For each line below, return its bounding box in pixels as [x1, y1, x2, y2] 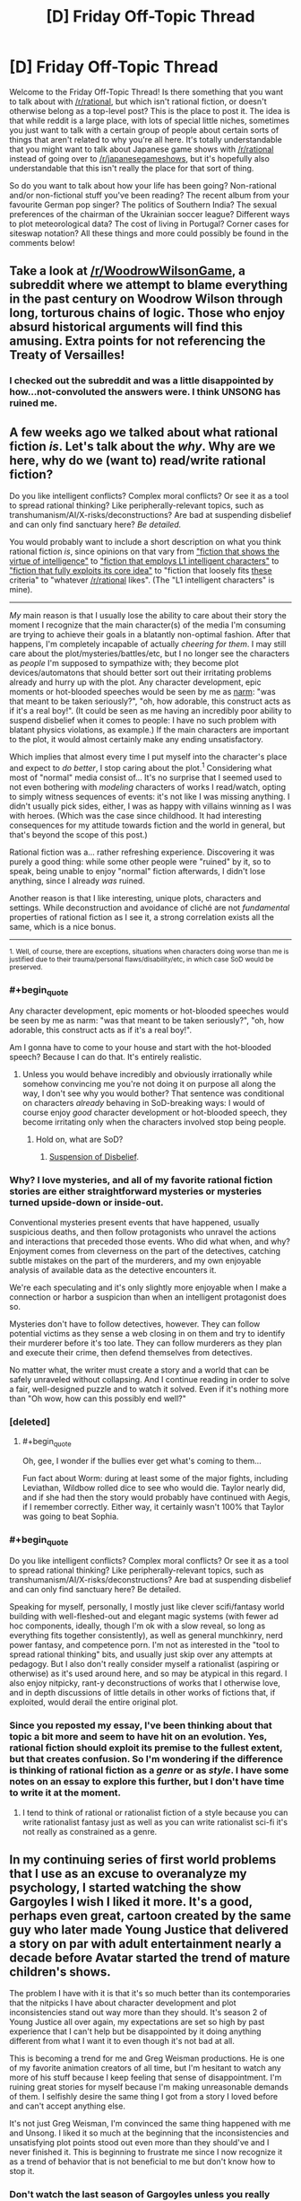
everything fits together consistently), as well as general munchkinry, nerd [9, 1630, 284, 1641]
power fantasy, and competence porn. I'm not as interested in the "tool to [9, 1640, 280, 1651]
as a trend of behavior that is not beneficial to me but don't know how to [9, 2156, 276, 2167]
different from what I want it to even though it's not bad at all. [9, 2036, 235, 2047]
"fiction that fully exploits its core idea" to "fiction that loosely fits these [9, 566, 272, 576]
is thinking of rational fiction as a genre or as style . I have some [9, 1764, 289, 1776]
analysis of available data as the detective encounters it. [9, 1264, 217, 1276]
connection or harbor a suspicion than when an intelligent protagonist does [9, 1291, 287, 1302]
